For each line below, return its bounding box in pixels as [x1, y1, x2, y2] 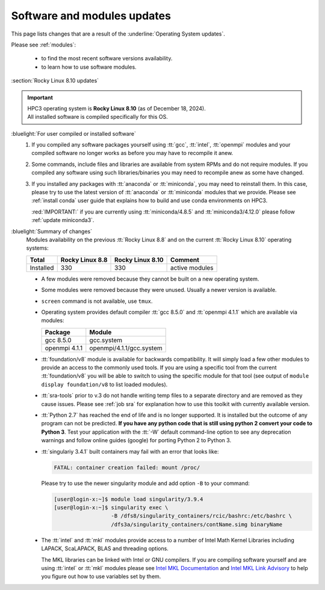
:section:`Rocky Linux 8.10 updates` [11, 77, 99, 84]
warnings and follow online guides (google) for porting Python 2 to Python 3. [41, 437, 232, 444]
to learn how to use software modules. [41, 63, 137, 71]
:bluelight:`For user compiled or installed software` [11, 130, 137, 137]
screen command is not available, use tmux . [41, 297, 153, 305]
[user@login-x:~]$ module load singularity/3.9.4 [54, 495, 203, 503]
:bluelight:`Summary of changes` [11, 227, 93, 235]
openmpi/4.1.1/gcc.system [89, 344, 162, 352]
